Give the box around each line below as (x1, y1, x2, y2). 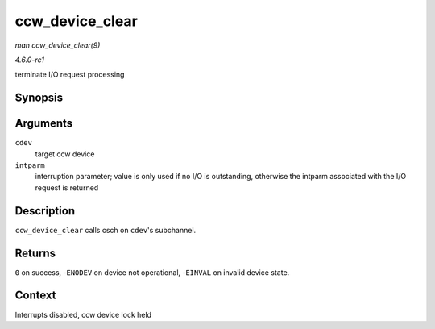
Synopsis (14, 91, 64, 105)
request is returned (35, 182, 99, 193)
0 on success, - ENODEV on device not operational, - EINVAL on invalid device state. (14, 267, 290, 277)
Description (14, 204, 76, 218)
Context (14, 289, 56, 302)
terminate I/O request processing (14, 69, 125, 80)
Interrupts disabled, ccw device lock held (14, 310, 152, 319)
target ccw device (35, 149, 95, 159)
